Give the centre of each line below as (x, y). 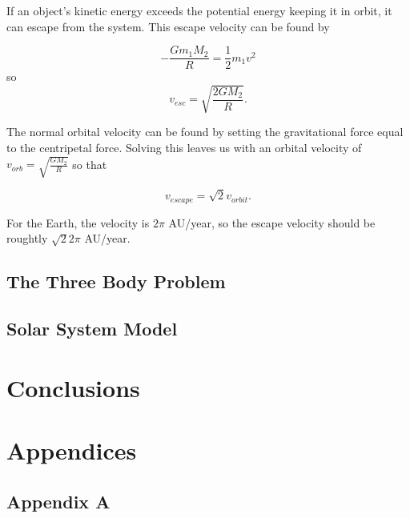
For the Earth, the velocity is (78, 222)
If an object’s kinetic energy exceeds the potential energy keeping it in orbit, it (199, 10)
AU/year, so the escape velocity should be (272, 222)
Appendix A (58, 501)
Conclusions (73, 387)
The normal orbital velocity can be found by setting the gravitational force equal (205, 132)
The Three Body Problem (116, 281)
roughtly (27, 238)
